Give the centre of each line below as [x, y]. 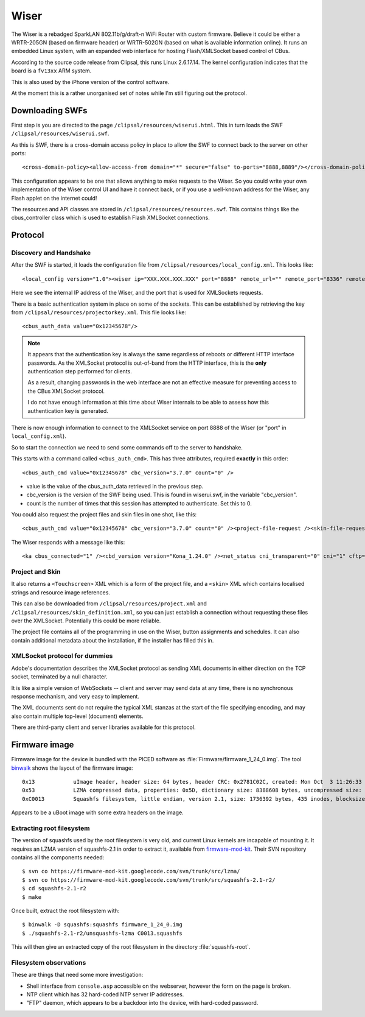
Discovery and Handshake [51, 253]
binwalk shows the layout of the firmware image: [72, 768]
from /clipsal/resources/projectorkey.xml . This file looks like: [99, 312]
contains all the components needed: [58, 857]
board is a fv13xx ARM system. [51, 71]
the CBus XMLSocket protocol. [66, 391]
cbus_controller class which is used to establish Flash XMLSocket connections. [110, 218]
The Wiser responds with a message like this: [68, 542]
